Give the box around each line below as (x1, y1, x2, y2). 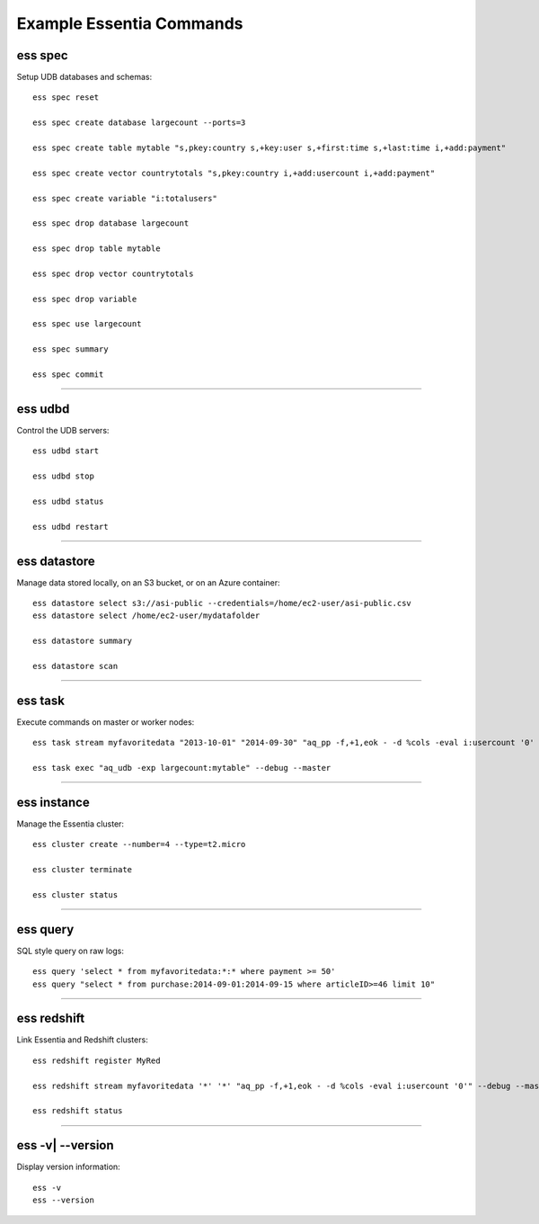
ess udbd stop (32, 471, 94, 481)
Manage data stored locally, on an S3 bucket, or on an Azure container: (16, 576, 280, 588)
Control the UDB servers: (16, 424, 110, 435)
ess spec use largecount (32, 319, 142, 329)
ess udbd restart (32, 522, 109, 532)
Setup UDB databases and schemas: (16, 72, 153, 83)
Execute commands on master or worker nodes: (16, 716, 195, 728)
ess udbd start (32, 446, 100, 456)
